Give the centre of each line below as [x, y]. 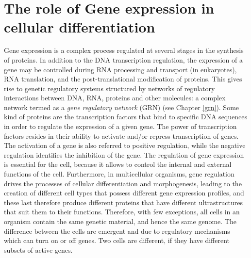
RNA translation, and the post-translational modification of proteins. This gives [123, 79]
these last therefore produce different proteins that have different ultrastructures [123, 202]
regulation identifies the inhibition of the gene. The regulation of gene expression [124, 154]
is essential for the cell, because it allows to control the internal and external [118, 164]
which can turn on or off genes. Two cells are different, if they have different [117, 240]
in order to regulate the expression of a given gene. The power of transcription [120, 126]
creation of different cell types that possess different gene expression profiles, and [124, 193]
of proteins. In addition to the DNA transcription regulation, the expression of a [123, 59]
